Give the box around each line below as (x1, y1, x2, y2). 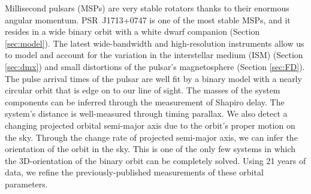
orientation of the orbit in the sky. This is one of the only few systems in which (5, 143, 296, 155)
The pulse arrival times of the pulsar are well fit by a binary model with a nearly (5, 72, 302, 84)
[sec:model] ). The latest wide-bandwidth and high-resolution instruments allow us (5, 37, 304, 49)
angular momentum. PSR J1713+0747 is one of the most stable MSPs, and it (5, 13, 291, 26)
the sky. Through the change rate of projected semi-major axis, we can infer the (5, 131, 298, 143)
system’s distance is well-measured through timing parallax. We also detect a (5, 107, 288, 120)
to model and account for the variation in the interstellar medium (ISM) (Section (5, 48, 303, 61)
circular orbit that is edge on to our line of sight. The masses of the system (5, 84, 280, 96)
